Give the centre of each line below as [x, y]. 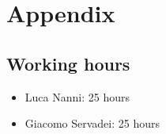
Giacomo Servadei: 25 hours [92, 123]
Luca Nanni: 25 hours [77, 96]
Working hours [68, 63]
